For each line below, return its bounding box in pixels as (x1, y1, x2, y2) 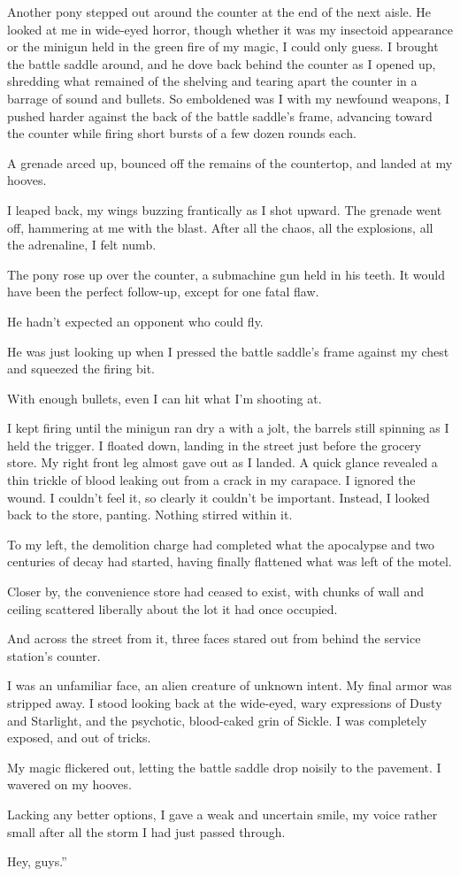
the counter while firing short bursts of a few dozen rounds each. (7, 124, 356, 142)
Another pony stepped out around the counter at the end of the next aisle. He (7, 3, 432, 20)
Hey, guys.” (7, 852, 67, 871)
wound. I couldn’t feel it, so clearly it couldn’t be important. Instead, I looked (7, 488, 430, 506)
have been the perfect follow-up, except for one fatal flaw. (7, 282, 319, 301)
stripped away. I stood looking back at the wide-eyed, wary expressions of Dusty (7, 694, 442, 711)
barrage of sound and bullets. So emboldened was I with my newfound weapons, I (7, 88, 450, 107)
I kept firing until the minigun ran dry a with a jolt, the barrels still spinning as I (7, 419, 449, 437)
